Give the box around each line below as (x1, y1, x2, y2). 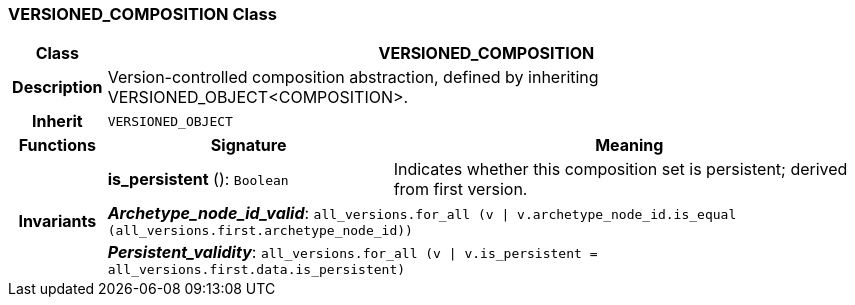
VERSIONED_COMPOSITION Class (8, 4, 277, 24)
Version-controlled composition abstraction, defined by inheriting (107, 67, 599, 88)
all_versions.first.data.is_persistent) (107, 262, 406, 278)
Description (12, 77, 103, 98)
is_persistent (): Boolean (107, 169, 289, 190)
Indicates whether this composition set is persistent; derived (393, 159, 848, 180)
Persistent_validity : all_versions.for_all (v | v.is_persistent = (107, 242, 598, 263)
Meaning (595, 135, 664, 156)
